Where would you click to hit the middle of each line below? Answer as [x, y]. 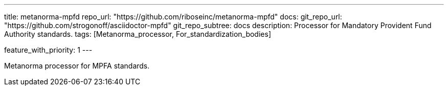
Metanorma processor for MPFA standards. [77, 66]
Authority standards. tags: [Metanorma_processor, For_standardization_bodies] [138, 34]
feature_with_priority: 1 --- [48, 50]
